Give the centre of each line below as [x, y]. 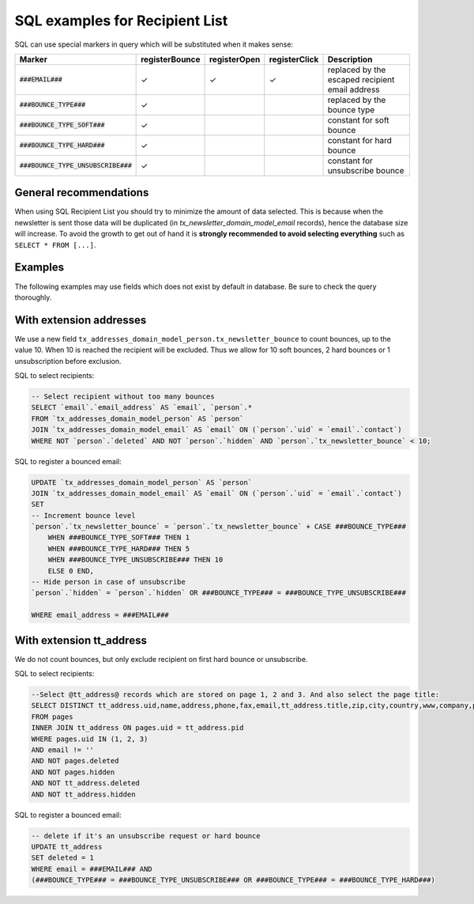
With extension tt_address [81, 640]
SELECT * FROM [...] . [55, 244]
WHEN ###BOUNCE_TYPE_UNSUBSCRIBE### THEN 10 [135, 560]
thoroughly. [33, 297]
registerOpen [235, 59]
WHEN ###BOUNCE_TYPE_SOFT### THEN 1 [118, 537]
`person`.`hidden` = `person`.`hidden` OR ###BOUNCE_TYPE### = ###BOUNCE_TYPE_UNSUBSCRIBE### [219, 593]
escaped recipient [361, 79]
